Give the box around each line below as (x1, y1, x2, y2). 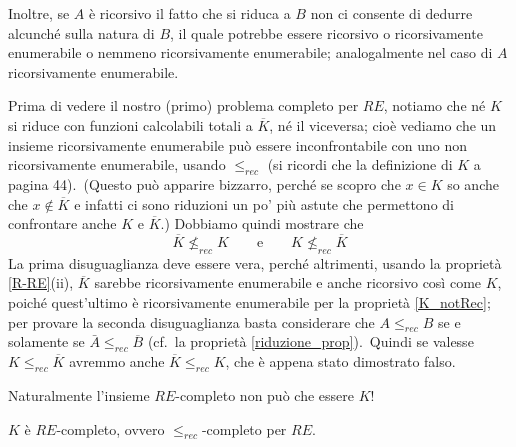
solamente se (8, 331, 85, 352)
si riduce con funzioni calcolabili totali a (8, 114, 253, 135)
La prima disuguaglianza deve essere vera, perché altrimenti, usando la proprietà (8, 252, 502, 273)
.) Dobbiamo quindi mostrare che (160, 213, 364, 234)
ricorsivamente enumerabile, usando (8, 154, 226, 175)
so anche (447, 173, 499, 194)
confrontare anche (8, 213, 117, 234)
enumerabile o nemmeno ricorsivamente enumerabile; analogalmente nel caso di (8, 42, 493, 63)
